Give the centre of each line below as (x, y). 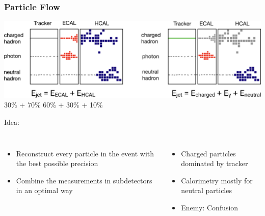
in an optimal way (44, 190)
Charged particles (208, 153)
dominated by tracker (215, 163)
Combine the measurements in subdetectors (84, 180)
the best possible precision (57, 163)
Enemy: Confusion (210, 207)
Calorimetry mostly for (217, 180)
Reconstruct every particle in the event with (85, 153)
